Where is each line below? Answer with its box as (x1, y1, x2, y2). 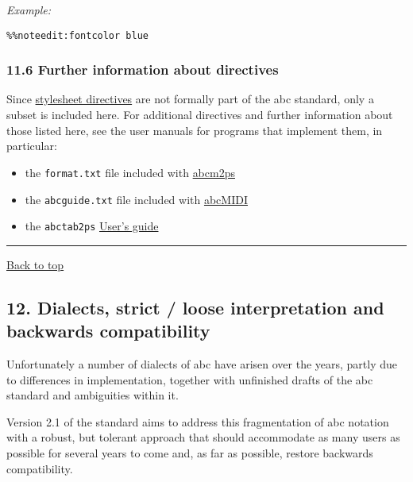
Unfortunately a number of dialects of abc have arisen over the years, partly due (6, 356, 398, 372)
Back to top (6, 256, 64, 272)
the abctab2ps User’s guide (25, 218, 159, 234)
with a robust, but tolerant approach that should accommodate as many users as (6, 429, 400, 445)
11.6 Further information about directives (6, 60, 279, 79)
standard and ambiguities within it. (6, 387, 179, 403)
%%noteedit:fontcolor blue (6, 29, 149, 41)
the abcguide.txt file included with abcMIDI (25, 191, 248, 207)
